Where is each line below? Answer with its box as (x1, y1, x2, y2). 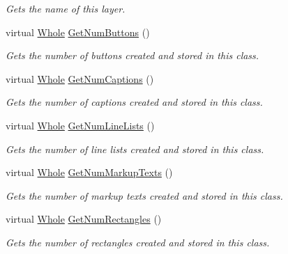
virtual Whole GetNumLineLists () (6, 118, 155, 132)
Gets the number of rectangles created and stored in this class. (6, 235, 270, 249)
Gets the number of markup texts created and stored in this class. (6, 188, 283, 203)
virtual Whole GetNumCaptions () (6, 71, 154, 86)
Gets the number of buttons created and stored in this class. (6, 48, 259, 63)
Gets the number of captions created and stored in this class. (6, 95, 263, 109)
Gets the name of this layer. (6, 1, 126, 15)
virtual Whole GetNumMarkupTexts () (6, 165, 173, 180)
